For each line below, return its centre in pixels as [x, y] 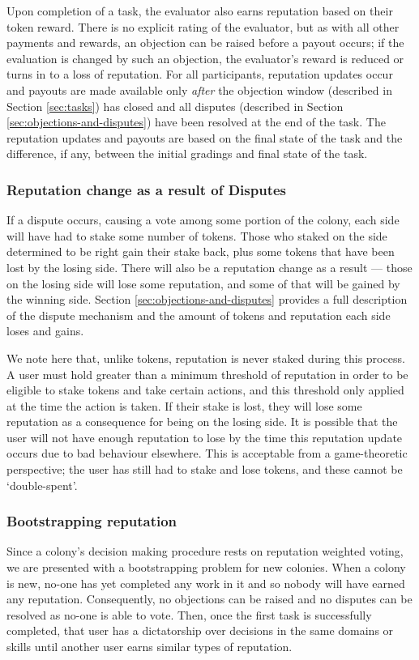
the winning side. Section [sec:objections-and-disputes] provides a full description [207, 299]
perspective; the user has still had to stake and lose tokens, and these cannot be [205, 469]
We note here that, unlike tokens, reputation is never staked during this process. [206, 358]
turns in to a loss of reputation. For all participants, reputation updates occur [200, 74]
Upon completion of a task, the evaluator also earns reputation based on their [200, 11]
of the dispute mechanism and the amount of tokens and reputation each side [199, 315]
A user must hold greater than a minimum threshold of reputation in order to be [207, 374]
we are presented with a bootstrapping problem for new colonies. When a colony [206, 567]
